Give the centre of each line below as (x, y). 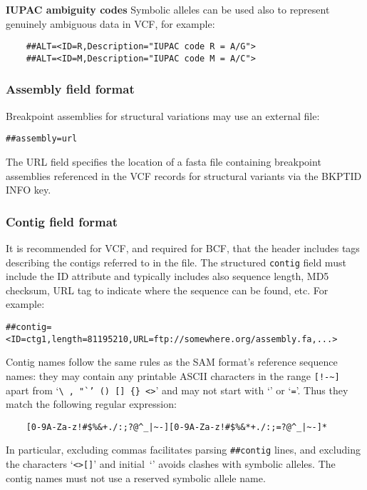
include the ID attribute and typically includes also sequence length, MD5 (167, 276)
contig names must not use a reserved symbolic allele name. (136, 477)
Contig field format (62, 221)
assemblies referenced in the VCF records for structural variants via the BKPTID (184, 175)
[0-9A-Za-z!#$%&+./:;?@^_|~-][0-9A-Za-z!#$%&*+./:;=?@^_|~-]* (177, 427)
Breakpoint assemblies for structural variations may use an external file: (163, 115)
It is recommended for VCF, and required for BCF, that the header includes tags (183, 247)
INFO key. (29, 190)
